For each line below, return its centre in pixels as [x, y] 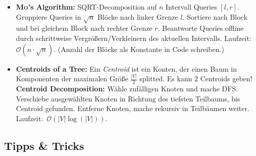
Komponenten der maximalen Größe [72, 79]
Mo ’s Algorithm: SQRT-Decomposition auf [86, 7]
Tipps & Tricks [44, 146]
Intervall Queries [191, 7]
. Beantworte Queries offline [201, 28]
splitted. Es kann [166, 79]
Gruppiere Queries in [48, 16]
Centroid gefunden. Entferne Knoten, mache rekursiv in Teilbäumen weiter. [133, 108]
